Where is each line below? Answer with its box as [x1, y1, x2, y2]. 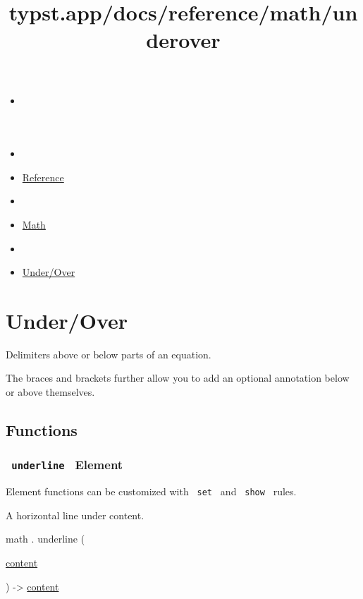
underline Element [11, 456, 123, 473]
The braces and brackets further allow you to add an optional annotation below [6, 370, 350, 385]
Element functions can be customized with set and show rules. [6, 484, 297, 499]
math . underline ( [6, 531, 85, 546]
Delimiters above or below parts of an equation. [6, 346, 211, 361]
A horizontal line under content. [6, 507, 144, 522]
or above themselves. [6, 385, 95, 399]
